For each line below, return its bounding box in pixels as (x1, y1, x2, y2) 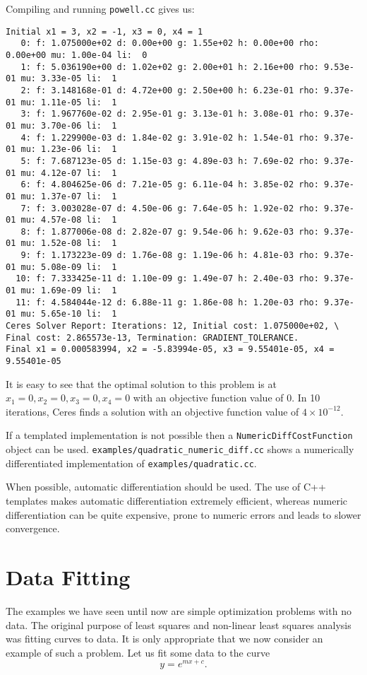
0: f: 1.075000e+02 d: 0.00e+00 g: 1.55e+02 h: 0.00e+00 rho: (20, 38, 319, 49)
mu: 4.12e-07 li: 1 (20, 168, 117, 178)
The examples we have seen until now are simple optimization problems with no (6, 603, 351, 618)
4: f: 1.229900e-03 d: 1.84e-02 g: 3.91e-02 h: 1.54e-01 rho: (20, 132, 319, 143)
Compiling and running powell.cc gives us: (6, 1, 195, 16)
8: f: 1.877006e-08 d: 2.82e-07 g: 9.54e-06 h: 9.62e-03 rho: (20, 226, 319, 237)
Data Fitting (6, 563, 131, 591)
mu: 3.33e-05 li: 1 (20, 74, 117, 84)
